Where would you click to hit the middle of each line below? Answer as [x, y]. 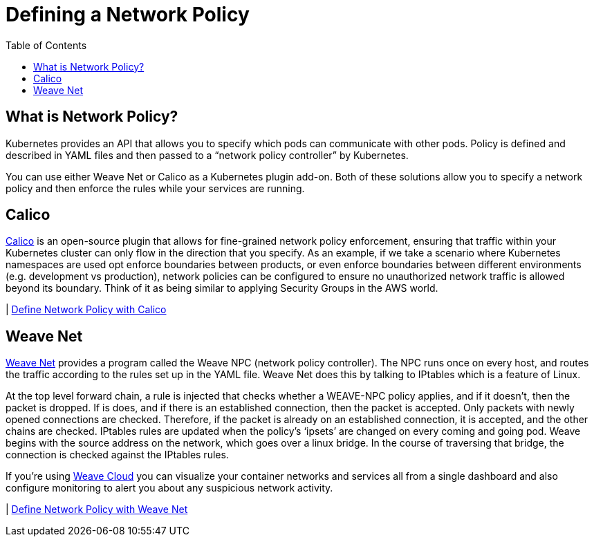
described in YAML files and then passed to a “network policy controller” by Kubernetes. [207, 155]
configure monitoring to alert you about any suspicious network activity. [169, 488]
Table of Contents [46, 45]
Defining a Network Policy [128, 15]
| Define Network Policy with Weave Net [97, 510]
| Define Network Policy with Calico [86, 310]
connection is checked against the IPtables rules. [117, 455]
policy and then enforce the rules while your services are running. [155, 188]
